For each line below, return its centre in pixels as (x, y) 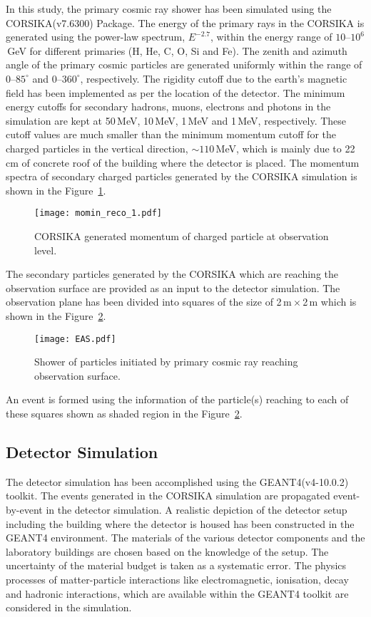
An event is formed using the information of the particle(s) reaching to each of (177, 399)
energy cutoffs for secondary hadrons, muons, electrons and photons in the (168, 107)
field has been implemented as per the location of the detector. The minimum (176, 92)
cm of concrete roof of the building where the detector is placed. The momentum (183, 162)
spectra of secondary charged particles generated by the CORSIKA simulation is (182, 176)
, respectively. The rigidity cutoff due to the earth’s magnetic (214, 78)
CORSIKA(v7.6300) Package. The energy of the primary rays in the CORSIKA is (185, 22)
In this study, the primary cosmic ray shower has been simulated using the (169, 9)
